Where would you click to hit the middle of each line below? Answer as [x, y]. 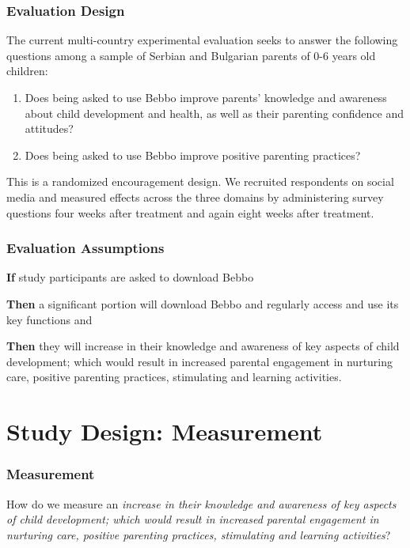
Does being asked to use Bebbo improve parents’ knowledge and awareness [206, 97]
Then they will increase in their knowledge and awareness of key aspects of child [203, 346]
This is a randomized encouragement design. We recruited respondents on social [200, 181]
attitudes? [49, 128]
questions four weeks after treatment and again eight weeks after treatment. [190, 212]
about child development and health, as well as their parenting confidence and [214, 113]
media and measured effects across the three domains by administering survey [195, 197]
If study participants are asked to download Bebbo [130, 277]
